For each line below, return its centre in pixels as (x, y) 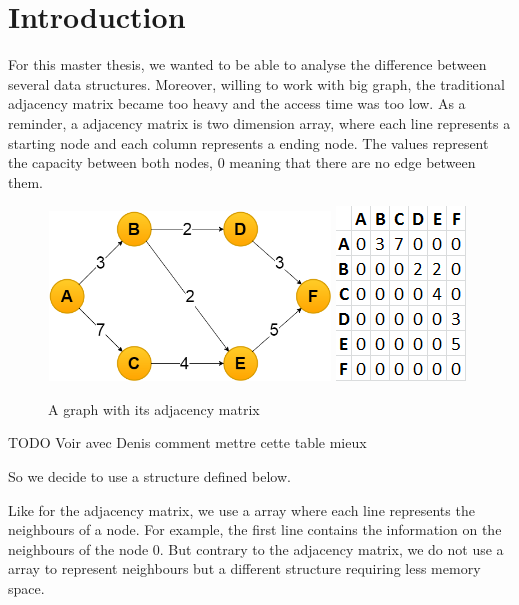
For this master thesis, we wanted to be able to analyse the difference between (247, 64)
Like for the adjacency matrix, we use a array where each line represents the (241, 509)
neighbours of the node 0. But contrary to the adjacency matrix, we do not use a (256, 548)
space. (26, 588)
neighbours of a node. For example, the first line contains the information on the (255, 529)
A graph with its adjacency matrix (154, 408)
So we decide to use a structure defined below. (149, 476)
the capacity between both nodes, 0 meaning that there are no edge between (242, 162)
